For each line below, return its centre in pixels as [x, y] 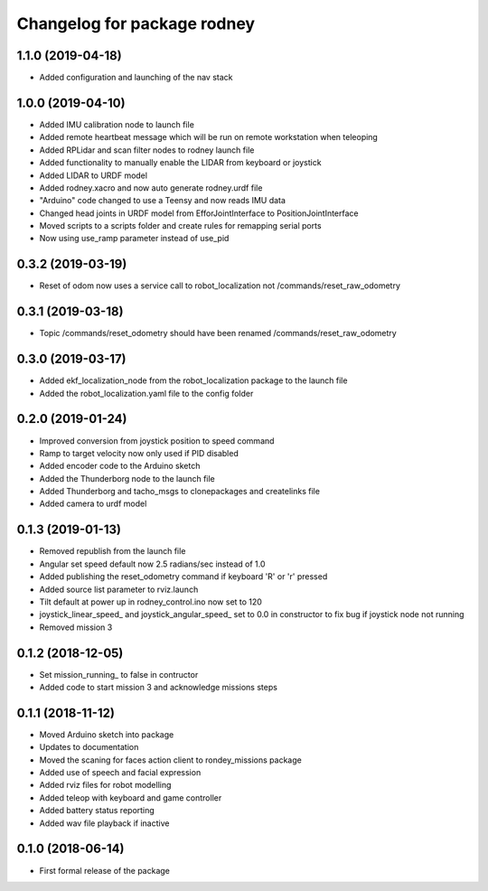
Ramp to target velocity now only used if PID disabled [139, 453]
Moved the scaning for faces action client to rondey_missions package [170, 760]
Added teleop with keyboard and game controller [131, 797]
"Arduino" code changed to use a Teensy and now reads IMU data [163, 201]
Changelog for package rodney [136, 23]
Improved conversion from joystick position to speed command [157, 441]
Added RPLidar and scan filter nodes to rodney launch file [147, 150]
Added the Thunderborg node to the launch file [127, 478]
